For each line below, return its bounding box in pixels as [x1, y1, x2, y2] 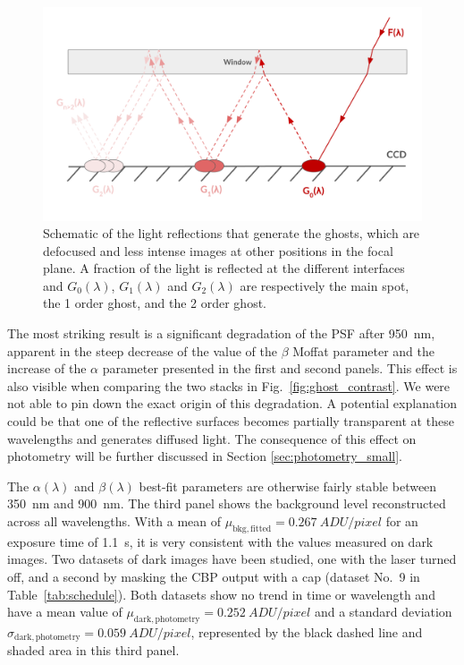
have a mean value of [7, 602, 122, 621]
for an [385, 512, 418, 530]
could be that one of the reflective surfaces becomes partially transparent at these [7, 412, 454, 431]
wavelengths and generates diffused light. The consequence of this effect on [7, 429, 417, 448]
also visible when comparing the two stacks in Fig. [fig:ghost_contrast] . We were [7, 376, 451, 395]
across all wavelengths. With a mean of [7, 512, 222, 530]
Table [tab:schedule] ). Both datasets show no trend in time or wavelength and [7, 584, 435, 603]
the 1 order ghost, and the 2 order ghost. [43, 294, 266, 312]
